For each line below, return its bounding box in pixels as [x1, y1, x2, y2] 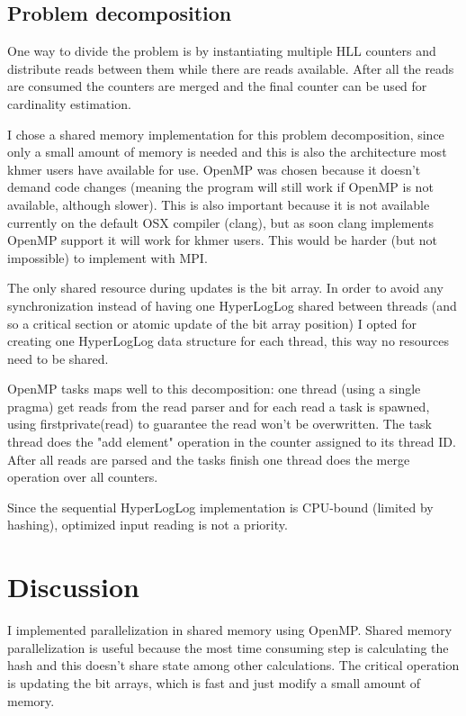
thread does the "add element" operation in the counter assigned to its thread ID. [7, 432, 456, 451]
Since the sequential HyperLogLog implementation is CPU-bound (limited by [7, 497, 434, 516]
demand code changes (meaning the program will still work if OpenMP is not [7, 177, 434, 196]
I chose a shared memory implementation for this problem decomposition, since [7, 124, 444, 143]
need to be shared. [7, 349, 109, 367]
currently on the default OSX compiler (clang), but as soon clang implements [7, 213, 435, 231]
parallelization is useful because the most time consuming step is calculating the [7, 638, 449, 657]
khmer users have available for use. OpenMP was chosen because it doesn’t [7, 159, 421, 178]
